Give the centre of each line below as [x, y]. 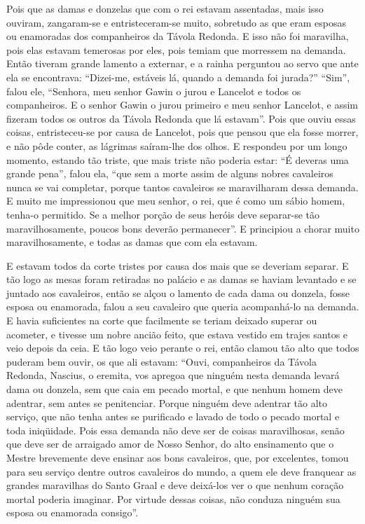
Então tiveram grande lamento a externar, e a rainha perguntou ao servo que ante [182, 63]
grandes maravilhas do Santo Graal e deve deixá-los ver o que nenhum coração [175, 485]
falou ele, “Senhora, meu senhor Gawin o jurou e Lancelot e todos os [154, 91]
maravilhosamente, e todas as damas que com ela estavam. [132, 242]
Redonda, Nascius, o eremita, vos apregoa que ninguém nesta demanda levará [173, 375]
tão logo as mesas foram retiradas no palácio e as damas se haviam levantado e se [181, 279]
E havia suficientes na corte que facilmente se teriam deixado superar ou [162, 320]
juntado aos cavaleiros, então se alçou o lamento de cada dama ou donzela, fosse [178, 292]
